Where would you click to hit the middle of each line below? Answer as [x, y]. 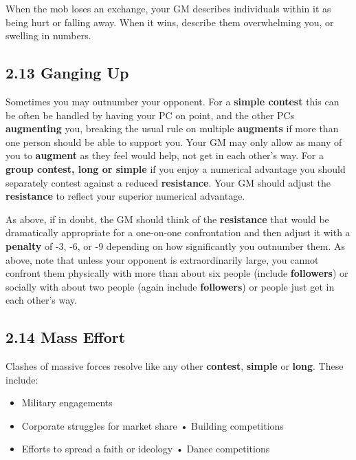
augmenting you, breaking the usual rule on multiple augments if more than [172, 128]
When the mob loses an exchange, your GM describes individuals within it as [168, 8]
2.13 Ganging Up [67, 73]
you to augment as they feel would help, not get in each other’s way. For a [165, 155]
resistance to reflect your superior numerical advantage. [125, 196]
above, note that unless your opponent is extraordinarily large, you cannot [162, 259]
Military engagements [67, 402]
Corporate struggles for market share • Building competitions [153, 425]
